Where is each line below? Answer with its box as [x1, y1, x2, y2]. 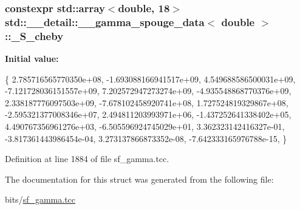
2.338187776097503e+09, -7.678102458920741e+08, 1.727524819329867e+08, [5, 96, 288, 109]
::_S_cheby [5, 28, 64, 43]
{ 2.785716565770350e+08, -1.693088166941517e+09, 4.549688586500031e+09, [5, 72, 296, 85]
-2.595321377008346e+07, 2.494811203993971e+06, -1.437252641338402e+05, [5, 108, 291, 121]
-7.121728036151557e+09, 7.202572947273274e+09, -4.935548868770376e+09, [5, 84, 291, 97]
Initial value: [5, 52, 59, 65]
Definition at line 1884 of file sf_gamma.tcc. [5, 152, 169, 165]
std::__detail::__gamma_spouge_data [5, 14, 205, 29]
